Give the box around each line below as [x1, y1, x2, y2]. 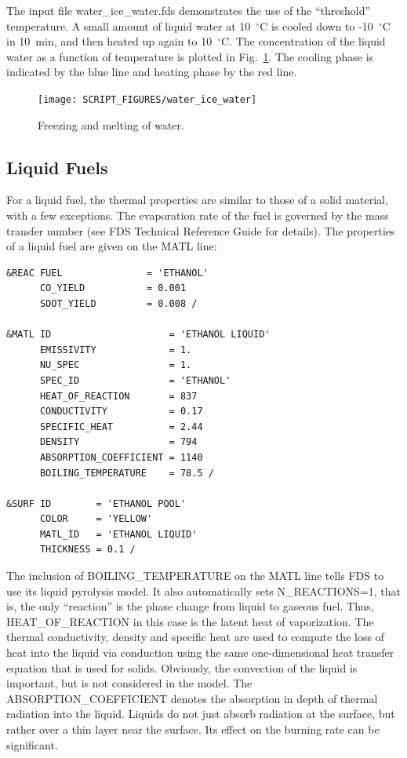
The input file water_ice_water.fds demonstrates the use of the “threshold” [6, 2, 371, 18]
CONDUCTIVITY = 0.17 [39, 406, 203, 417]
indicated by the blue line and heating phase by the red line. [6, 64, 297, 80]
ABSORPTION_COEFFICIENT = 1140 [39, 451, 203, 463]
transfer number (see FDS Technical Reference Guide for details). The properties [6, 222, 395, 239]
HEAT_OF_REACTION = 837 [39, 390, 198, 402]
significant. [6, 736, 58, 753]
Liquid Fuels [6, 155, 108, 179]
